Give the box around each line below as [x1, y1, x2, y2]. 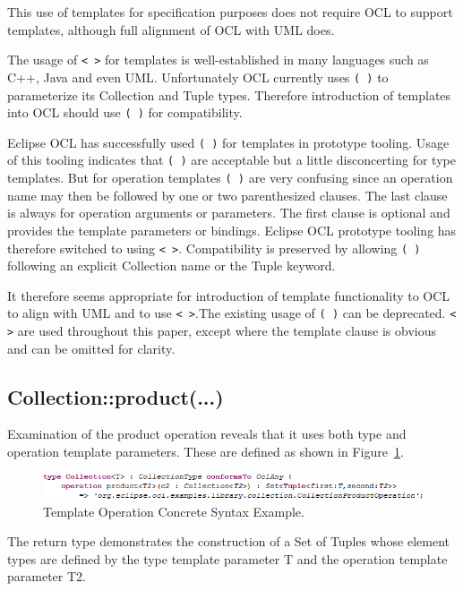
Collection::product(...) [7, 382, 224, 410]
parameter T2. [7, 567, 86, 586]
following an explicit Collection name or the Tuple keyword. [7, 256, 336, 275]
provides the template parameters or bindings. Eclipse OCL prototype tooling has [7, 220, 457, 239]
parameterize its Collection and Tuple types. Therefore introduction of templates [7, 85, 451, 104]
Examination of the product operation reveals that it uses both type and [7, 424, 407, 443]
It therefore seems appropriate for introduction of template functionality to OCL [7, 286, 450, 304]
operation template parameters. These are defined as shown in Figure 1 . [7, 442, 404, 461]
